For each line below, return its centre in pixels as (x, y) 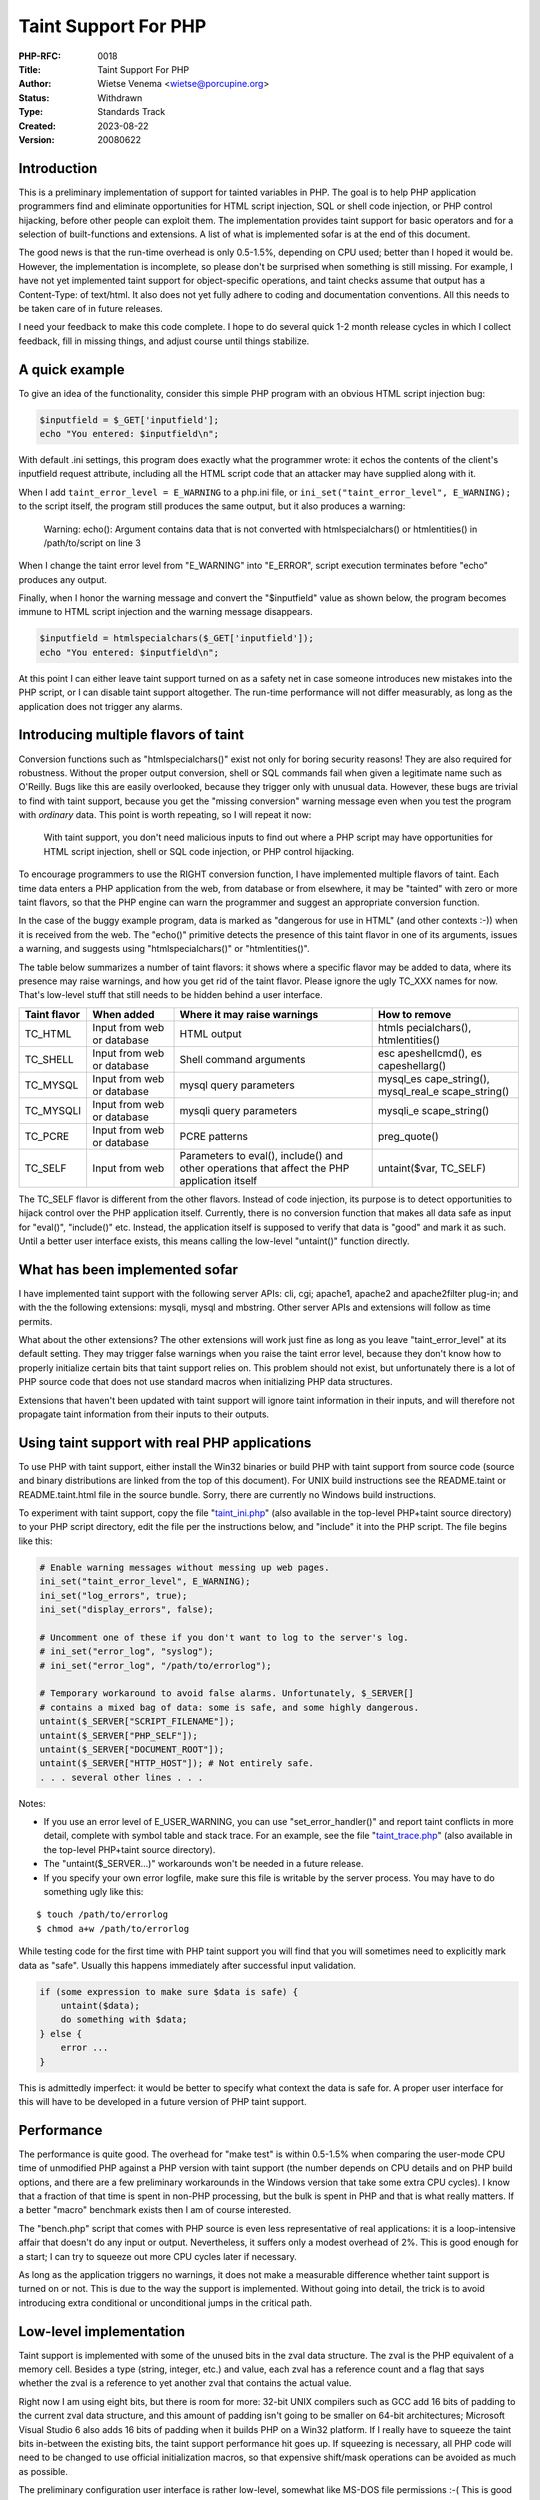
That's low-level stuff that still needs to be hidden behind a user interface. (171, 995)
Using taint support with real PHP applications (165, 1442)
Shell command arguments (242, 1059)
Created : (37, 126)
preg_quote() (408, 1136)
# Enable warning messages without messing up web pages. (184, 1567)
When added (123, 1014)
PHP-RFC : (40, 56)
